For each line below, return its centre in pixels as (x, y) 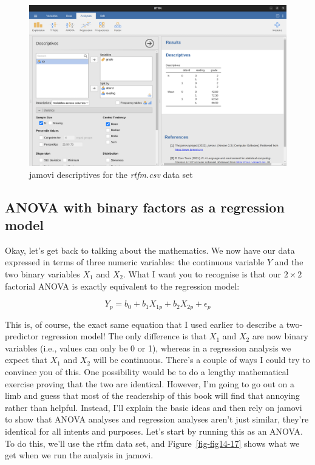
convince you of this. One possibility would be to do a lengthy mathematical (147, 371)
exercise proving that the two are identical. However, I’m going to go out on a (150, 383)
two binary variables (42, 273)
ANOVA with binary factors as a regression (145, 207)
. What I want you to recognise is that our (202, 273)
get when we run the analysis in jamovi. (79, 455)
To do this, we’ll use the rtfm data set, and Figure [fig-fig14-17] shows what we (152, 443)
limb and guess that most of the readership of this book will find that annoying (152, 395)
